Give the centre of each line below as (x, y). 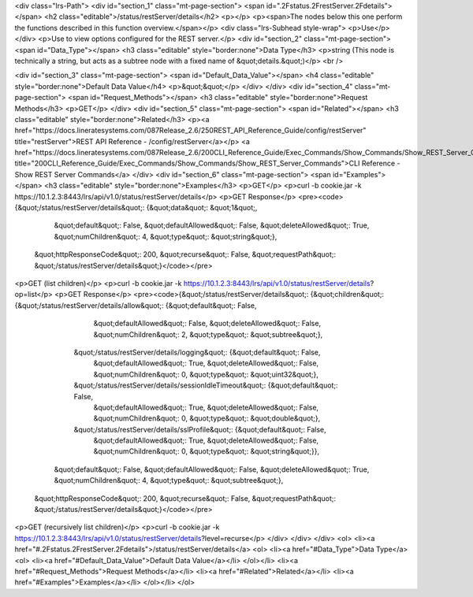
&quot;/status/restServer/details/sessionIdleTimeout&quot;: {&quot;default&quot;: (206, 385)
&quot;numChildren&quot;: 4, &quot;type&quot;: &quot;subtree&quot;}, (169, 480)
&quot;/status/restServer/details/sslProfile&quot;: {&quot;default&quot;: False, (200, 429)
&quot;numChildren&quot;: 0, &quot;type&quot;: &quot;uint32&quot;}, (206, 374)
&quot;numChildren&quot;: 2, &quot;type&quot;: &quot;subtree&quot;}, (208, 334)
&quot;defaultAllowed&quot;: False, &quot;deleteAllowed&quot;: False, (207, 324)
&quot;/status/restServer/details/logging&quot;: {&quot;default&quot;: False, (197, 352)
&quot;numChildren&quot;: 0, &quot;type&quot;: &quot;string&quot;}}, (206, 451)
